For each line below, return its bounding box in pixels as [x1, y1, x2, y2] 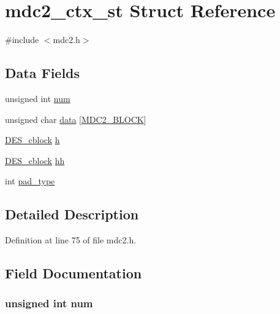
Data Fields [5, 63, 80, 82]
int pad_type [5, 175, 55, 187]
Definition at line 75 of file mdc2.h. [5, 234, 137, 246]
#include [5, 33, 39, 46]
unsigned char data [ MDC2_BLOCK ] [5, 112, 146, 125]
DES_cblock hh [5, 154, 65, 167]
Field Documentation [5, 264, 142, 283]
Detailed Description [5, 205, 139, 224]
